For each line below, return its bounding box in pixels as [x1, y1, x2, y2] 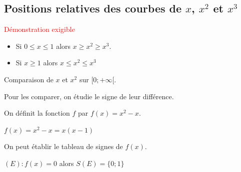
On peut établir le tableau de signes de [4, 141, 123, 152]
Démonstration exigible [4, 24, 75, 34]
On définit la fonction [4, 108, 70, 118]
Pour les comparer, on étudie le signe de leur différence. [4, 91, 174, 101]
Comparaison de [4, 74, 53, 84]
